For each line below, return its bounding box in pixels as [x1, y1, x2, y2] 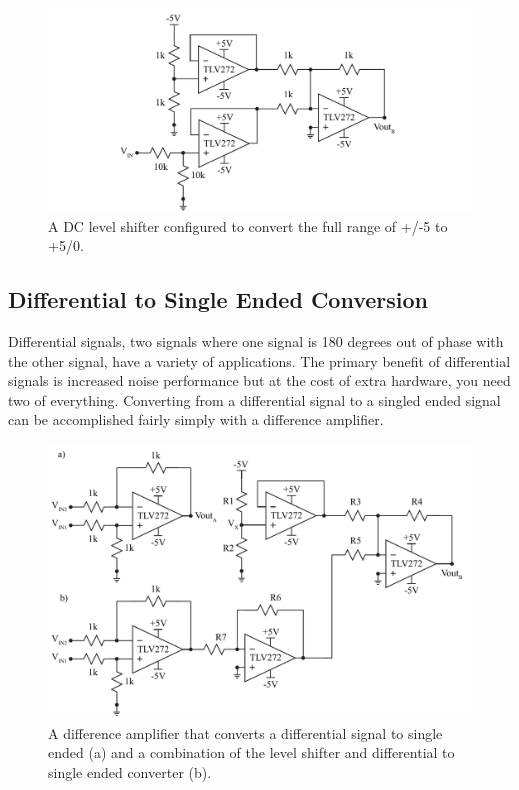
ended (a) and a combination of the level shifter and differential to [48, 742, 455, 763]
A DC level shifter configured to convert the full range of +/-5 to [48, 215, 448, 236]
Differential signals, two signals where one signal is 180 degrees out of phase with [8, 331, 504, 352]
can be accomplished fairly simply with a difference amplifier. [8, 409, 384, 430]
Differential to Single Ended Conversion [8, 284, 428, 315]
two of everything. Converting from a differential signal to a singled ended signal [8, 389, 501, 410]
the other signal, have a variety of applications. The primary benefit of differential [8, 350, 511, 371]
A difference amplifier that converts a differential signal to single [48, 722, 443, 743]
